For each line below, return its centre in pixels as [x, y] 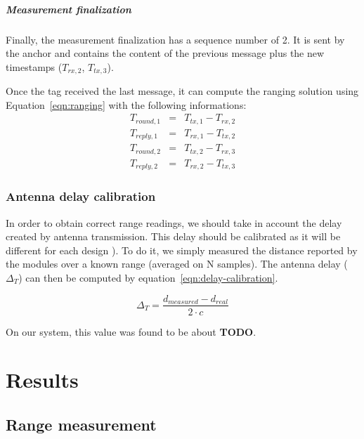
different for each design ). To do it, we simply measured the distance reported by [182, 250]
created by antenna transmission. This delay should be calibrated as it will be [173, 236]
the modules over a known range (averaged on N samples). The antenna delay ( [177, 264]
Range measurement [81, 424]
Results [42, 380]
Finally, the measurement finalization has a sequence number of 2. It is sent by [175, 39]
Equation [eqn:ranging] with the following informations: [126, 104]
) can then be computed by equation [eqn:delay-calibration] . [148, 277]
